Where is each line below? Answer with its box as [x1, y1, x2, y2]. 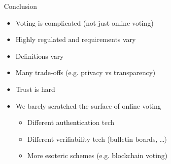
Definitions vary [15, 50, 64, 61]
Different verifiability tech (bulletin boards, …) [27, 133, 167, 144]
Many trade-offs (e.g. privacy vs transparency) [15, 67, 156, 78]
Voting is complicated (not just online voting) [15, 17, 154, 28]
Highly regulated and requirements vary [15, 34, 136, 44]
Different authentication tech [27, 117, 114, 127]
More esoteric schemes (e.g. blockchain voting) [27, 150, 168, 161]
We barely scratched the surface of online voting [15, 100, 161, 111]
